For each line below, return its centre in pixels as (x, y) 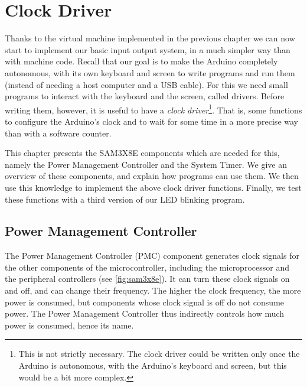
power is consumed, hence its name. (69, 325)
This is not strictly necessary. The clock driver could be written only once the (159, 354)
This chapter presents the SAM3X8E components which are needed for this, (142, 153)
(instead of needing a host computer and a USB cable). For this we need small (146, 84)
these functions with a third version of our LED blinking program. (125, 199)
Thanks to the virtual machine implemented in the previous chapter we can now (150, 38)
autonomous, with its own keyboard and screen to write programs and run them (150, 72)
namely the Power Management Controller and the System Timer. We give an (146, 164)
